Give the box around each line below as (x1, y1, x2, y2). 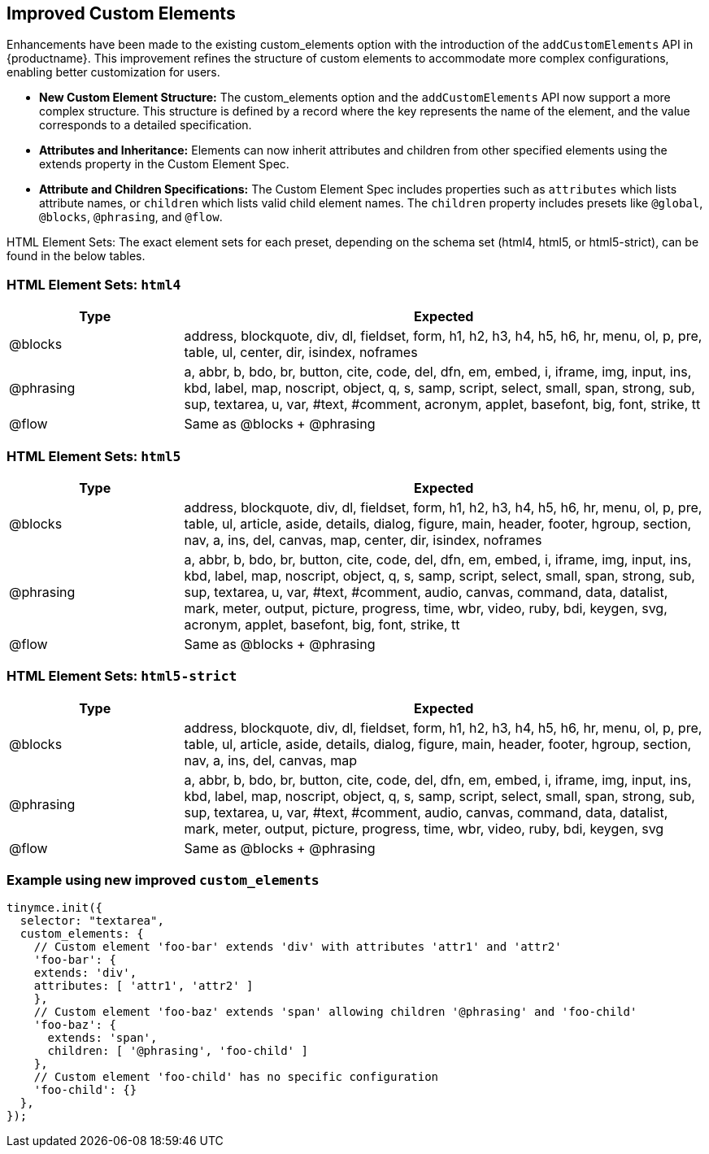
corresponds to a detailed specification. (39, 118, 252, 133)
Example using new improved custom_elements (7, 872, 320, 889)
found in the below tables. (7, 249, 146, 263)
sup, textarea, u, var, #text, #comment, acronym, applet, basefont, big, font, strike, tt (184, 396, 701, 413)
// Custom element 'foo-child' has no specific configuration (33, 1070, 439, 1084)
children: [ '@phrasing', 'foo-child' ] (47, 1044, 308, 1058)
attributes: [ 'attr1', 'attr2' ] (33, 979, 254, 993)
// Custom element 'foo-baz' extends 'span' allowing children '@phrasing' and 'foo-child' (33, 1005, 637, 1019)
